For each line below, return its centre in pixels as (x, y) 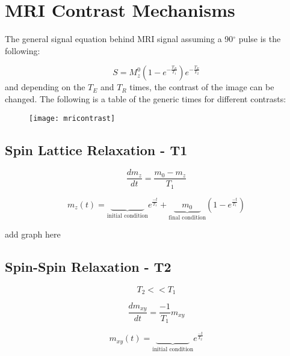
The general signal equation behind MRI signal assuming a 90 (119, 39)
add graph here (33, 234)
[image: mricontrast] (72, 118)
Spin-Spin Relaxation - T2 (88, 266)
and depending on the (45, 87)
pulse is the (260, 39)
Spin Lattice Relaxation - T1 (96, 149)
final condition (187, 218)
